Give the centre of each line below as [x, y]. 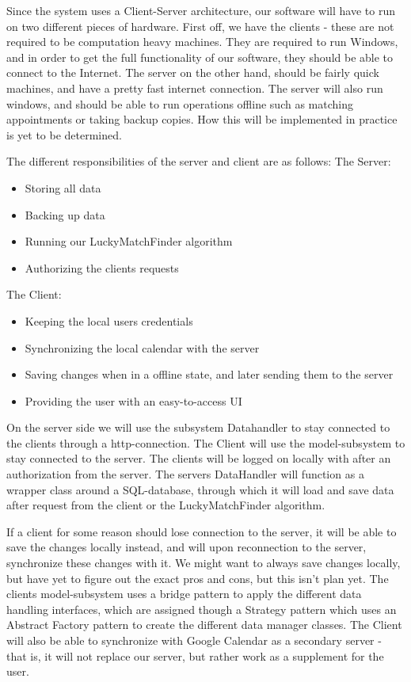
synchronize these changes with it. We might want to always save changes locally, [204, 563]
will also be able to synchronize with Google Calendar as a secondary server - [194, 640]
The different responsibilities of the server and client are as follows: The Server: [199, 161]
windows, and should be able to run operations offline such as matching [180, 103]
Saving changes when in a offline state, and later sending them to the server [209, 374]
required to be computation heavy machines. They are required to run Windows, [202, 42]
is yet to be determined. [64, 134]
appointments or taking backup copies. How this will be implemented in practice [202, 119]
